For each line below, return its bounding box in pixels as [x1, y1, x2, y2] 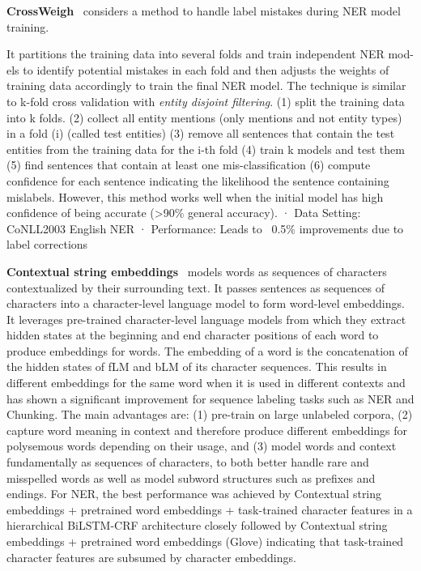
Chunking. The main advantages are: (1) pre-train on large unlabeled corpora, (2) [6, 406, 413, 423]
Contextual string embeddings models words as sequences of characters [6, 262, 387, 279]
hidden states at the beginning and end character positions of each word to [6, 326, 379, 343]
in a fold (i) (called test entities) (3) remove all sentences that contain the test [6, 125, 395, 142]
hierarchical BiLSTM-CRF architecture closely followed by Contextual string [6, 517, 388, 534]
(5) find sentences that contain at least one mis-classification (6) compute [6, 156, 371, 173]
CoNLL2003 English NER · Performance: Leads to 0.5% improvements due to [6, 219, 404, 236]
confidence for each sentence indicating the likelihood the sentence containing [6, 172, 389, 189]
